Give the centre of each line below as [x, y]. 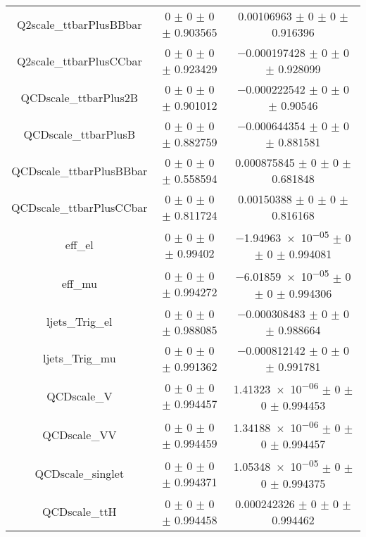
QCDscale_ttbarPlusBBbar [80, 170]
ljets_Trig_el [80, 322]
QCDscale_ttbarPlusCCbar [80, 207]
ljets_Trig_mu [79, 358]
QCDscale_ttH [79, 512]
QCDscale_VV [80, 435]
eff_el [79, 245]
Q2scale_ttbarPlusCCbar [79, 61]
